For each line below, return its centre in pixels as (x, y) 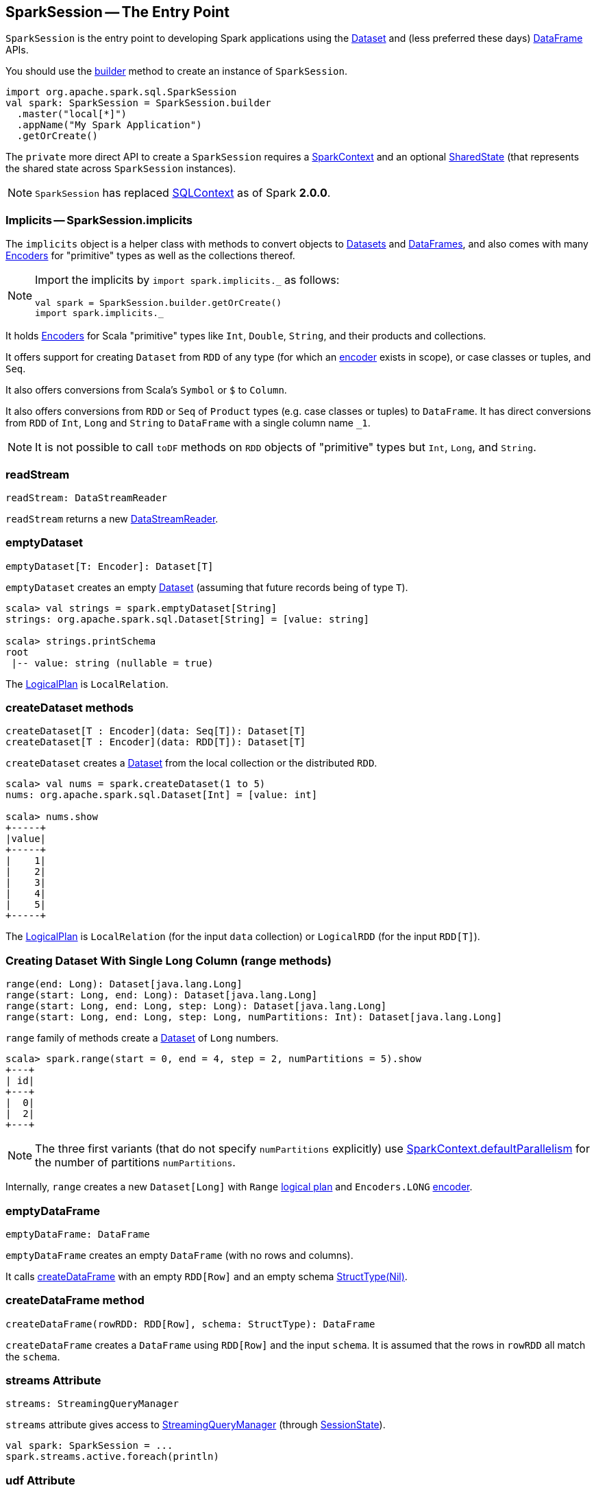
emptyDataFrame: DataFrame (78, 1234)
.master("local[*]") (72, 114)
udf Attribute (40, 1480)
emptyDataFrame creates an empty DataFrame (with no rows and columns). (179, 1255)
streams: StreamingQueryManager (92, 1404)
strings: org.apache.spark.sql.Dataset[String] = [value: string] (188, 619)
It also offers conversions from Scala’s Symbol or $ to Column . (146, 390)
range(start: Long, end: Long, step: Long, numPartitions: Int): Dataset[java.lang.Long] (254, 1017)
